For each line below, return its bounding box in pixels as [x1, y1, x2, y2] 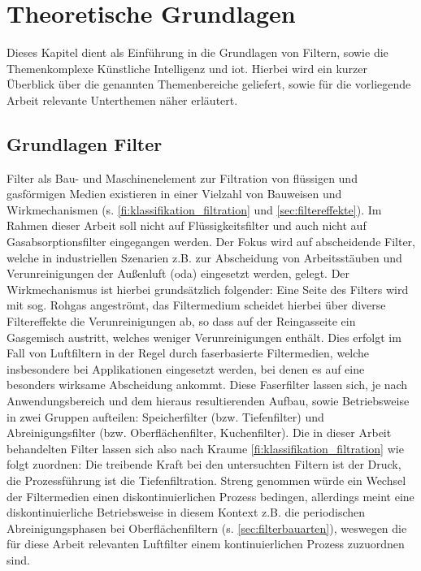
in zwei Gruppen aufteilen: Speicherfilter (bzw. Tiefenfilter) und [7, 408, 324, 425]
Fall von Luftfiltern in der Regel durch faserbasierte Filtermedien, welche [7, 344, 370, 361]
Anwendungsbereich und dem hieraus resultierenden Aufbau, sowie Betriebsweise [7, 392, 410, 409]
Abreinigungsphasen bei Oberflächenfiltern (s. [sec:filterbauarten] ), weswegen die [7, 519, 407, 536]
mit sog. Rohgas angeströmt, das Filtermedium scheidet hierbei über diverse [7, 296, 386, 314]
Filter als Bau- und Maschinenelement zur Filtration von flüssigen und [7, 169, 358, 186]
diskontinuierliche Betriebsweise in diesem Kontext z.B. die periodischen [7, 504, 366, 521]
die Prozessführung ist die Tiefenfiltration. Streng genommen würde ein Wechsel [7, 471, 406, 488]
